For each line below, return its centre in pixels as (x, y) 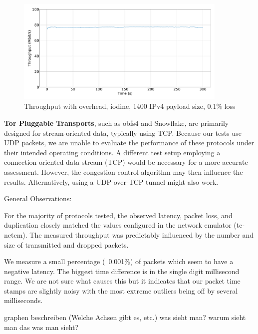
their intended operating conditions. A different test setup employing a (112, 152)
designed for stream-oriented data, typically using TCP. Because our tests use (123, 133)
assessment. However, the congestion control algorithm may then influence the (124, 171)
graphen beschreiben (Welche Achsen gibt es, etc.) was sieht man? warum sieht (125, 317)
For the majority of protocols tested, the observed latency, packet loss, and (118, 215)
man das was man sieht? (41, 327)
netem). (16, 234)
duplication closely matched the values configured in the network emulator (118, 225)
